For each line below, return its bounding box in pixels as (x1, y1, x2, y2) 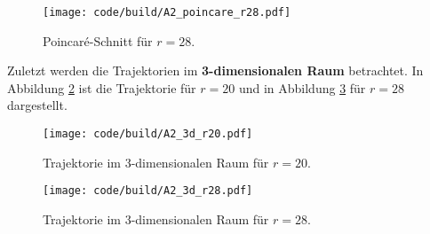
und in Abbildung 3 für (238, 78, 366, 97)
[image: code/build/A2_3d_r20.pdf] (43, 128, 253, 141)
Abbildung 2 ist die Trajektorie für (7, 78, 196, 97)
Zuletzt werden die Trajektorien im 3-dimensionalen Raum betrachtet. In (7, 61, 424, 80)
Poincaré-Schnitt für (43, 31, 153, 50)
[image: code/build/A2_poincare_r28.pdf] (43, 6, 291, 19)
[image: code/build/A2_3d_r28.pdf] (43, 184, 253, 198)
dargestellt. (7, 96, 68, 114)
